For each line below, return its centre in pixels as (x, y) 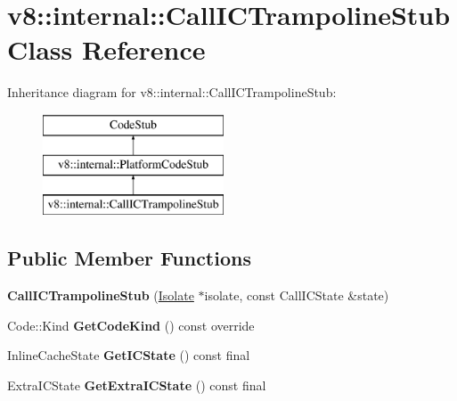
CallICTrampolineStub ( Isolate (101, 295)
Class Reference (106, 49)
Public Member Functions (129, 258)
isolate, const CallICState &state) (297, 295)
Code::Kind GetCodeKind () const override (131, 325)
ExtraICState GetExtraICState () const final (137, 385)
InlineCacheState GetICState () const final (129, 355)
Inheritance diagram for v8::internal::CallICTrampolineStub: (172, 92)
